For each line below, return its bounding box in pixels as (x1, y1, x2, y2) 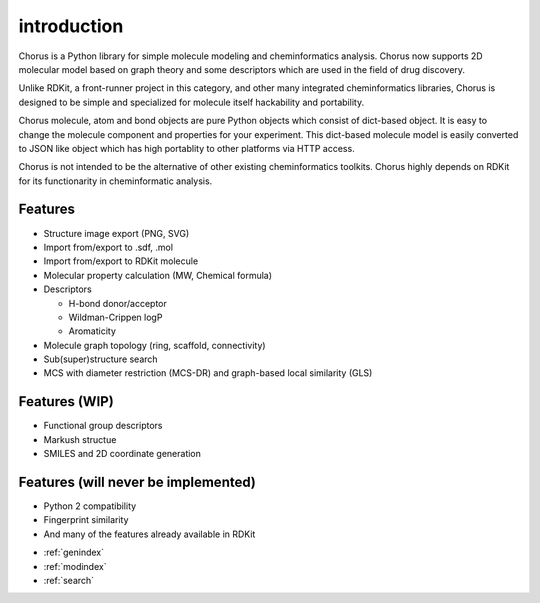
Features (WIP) (18, 393, 114, 410)
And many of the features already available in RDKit (43, 528, 256, 540)
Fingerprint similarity (43, 514, 129, 526)
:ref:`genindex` (43, 546, 105, 559)
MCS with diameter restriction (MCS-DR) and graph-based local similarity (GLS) (43, 367, 373, 379)
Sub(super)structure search (43, 353, 159, 365)
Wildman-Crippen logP (68, 311, 163, 323)
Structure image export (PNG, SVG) (43, 227, 190, 239)
